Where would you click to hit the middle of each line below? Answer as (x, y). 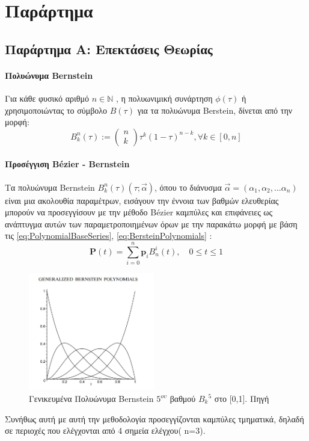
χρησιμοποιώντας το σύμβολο (56, 110)
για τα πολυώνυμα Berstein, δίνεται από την (215, 110)
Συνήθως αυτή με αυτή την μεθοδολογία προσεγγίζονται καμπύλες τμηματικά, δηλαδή (154, 418)
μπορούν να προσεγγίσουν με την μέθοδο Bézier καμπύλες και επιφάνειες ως (139, 212)
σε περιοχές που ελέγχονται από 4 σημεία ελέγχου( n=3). (105, 430)
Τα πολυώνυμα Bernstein (50, 187)
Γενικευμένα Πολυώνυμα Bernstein (91, 399)
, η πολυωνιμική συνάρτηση (164, 98)
